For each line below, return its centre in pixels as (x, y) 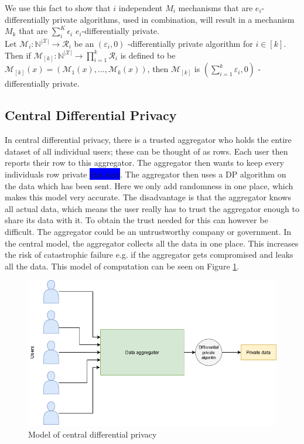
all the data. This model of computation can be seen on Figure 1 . (122, 266)
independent (141, 8)
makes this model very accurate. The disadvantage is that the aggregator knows (148, 197)
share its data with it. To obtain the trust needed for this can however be (136, 220)
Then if (18, 55)
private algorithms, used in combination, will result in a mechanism (173, 19)
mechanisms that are (216, 8)
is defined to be (148, 55)
